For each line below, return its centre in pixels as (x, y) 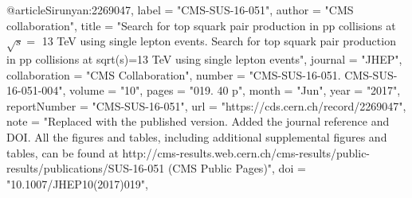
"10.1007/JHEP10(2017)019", (77, 183)
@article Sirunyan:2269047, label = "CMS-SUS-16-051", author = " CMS (180, 10)
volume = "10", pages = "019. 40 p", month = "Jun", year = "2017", (235, 90)
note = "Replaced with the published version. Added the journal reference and (198, 121)
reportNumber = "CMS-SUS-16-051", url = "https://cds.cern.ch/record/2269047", (206, 105)
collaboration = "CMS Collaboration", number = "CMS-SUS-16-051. (174, 74)
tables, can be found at (63, 152)
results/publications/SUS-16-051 (86, 168)
